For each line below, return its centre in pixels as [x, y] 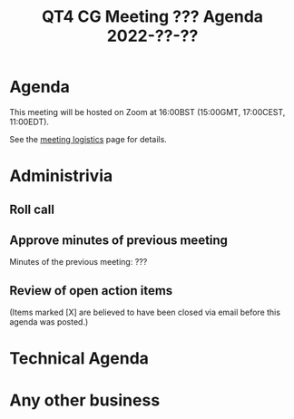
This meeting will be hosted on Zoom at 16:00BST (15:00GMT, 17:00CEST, [147, 112]
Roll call [32, 209]
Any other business [85, 400]
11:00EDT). [29, 122]
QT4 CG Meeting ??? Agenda [152, 17]
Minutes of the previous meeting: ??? [78, 262]
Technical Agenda [79, 359]
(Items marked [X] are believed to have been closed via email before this [145, 312]
